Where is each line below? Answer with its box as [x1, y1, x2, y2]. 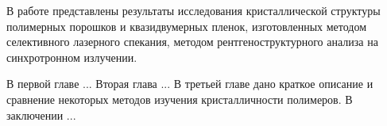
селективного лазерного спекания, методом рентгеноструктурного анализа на [6, 33, 378, 50]
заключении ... [6, 106, 76, 123]
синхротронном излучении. [6, 48, 137, 65]
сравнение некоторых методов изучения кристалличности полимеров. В [6, 90, 353, 107]
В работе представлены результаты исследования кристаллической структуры [6, 2, 381, 18]
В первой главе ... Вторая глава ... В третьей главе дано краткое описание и [6, 75, 373, 92]
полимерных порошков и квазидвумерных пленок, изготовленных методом [6, 17, 367, 34]
